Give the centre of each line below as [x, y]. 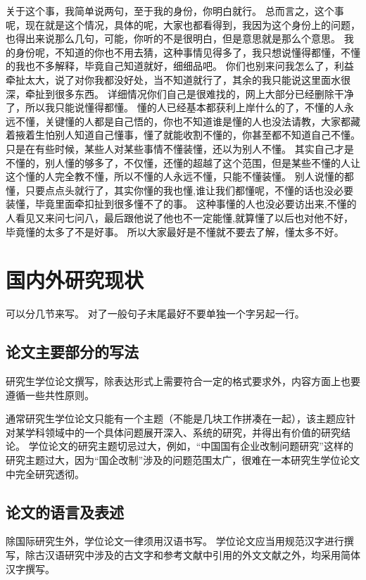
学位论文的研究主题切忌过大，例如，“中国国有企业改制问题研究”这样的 [191, 446]
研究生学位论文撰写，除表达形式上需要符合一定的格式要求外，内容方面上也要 [183, 381]
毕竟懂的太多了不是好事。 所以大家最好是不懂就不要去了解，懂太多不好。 [175, 231]
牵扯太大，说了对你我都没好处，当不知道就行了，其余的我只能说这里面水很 [178, 79]
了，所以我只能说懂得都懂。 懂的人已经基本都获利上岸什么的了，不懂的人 [175, 107]
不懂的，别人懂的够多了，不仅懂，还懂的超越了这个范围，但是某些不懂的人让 [183, 162]
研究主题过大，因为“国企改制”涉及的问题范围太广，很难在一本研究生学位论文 [183, 459]
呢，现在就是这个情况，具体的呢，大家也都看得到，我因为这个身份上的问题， [183, 24]
